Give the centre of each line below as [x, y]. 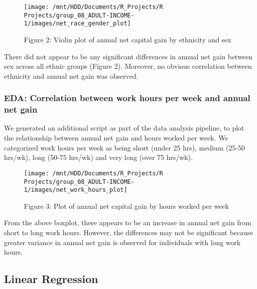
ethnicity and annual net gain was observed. [71, 75]
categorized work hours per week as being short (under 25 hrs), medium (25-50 [125, 147]
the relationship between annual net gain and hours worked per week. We [116, 138]
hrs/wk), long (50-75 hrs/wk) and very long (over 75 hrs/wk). [98, 157]
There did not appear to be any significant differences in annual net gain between [128, 56]
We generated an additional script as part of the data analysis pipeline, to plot [124, 128]
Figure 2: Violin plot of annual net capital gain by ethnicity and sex [128, 39]
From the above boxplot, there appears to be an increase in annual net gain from [128, 222]
